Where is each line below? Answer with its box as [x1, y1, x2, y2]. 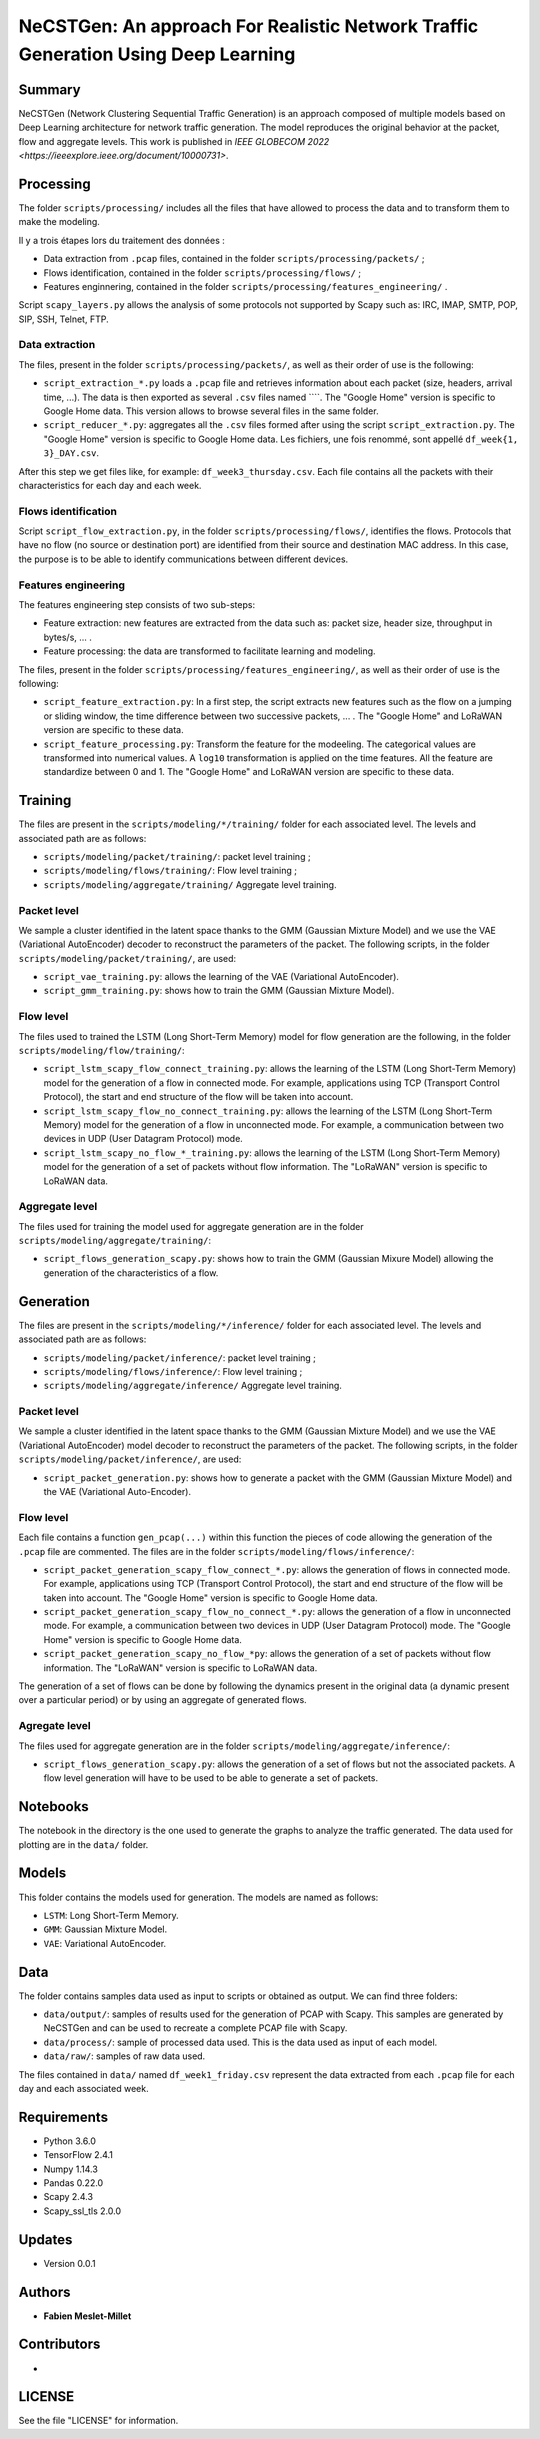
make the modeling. [18, 216, 100, 228]
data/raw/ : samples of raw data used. [43, 2050, 206, 2062]
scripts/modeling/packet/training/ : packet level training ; [43, 850, 311, 862]
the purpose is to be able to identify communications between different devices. [18, 553, 349, 565]
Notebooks [18, 1798, 89, 1815]
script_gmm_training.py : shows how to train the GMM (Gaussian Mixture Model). [43, 985, 395, 997]
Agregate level [18, 1719, 92, 1733]
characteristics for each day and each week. [18, 479, 202, 491]
